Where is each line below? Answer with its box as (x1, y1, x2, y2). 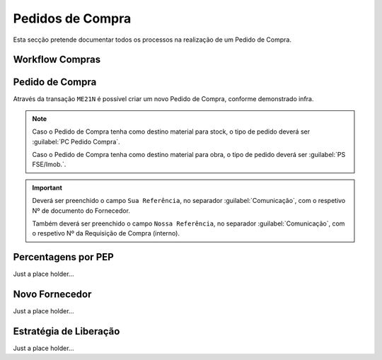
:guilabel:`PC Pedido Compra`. (32, 137, 120, 146)
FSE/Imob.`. (32, 160, 66, 169)
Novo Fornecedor (13, 289, 92, 301)
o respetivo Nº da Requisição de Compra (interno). (32, 229, 180, 238)
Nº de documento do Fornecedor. (32, 206, 131, 215)
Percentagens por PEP (13, 251, 115, 263)
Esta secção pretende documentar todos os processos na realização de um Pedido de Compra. (13, 35, 291, 44)
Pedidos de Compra (13, 11, 132, 26)
